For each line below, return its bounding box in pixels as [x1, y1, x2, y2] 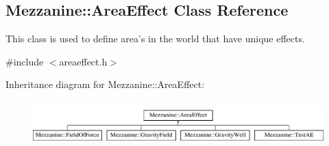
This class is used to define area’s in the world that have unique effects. [5, 31, 305, 46]
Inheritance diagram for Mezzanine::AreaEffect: [5, 77, 205, 91]
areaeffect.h [59, 54, 108, 68]
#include [5, 54, 44, 68]
